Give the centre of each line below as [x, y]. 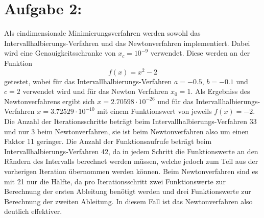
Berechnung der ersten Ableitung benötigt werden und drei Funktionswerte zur [128, 191]
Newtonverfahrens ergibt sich [50, 101]
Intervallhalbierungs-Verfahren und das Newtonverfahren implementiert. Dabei [127, 43]
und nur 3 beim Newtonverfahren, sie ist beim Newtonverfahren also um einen [127, 131]
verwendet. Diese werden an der [200, 53]
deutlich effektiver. [33, 211]
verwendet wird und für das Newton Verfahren [95, 91]
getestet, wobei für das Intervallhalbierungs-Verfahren [88, 81]
